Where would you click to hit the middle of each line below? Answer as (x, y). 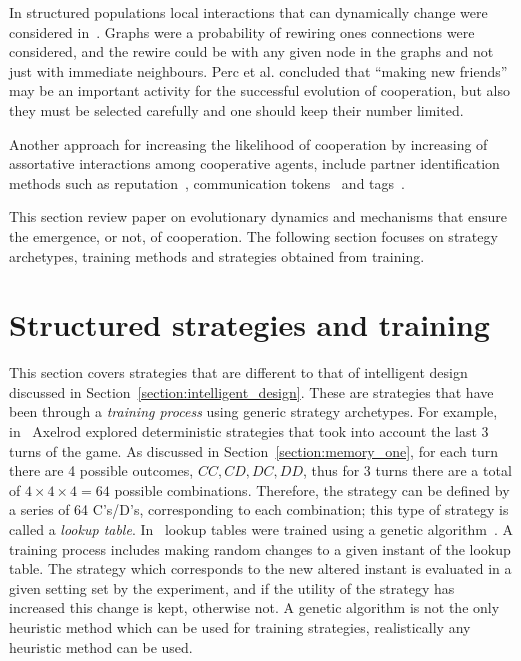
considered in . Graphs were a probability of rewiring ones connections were (242, 31)
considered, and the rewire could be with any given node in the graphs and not (251, 51)
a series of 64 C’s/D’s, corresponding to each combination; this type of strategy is (259, 509)
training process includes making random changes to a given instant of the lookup (260, 548)
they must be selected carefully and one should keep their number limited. (236, 109)
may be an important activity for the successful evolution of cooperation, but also (259, 90)
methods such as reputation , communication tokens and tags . (207, 182)
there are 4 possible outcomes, (101, 470)
